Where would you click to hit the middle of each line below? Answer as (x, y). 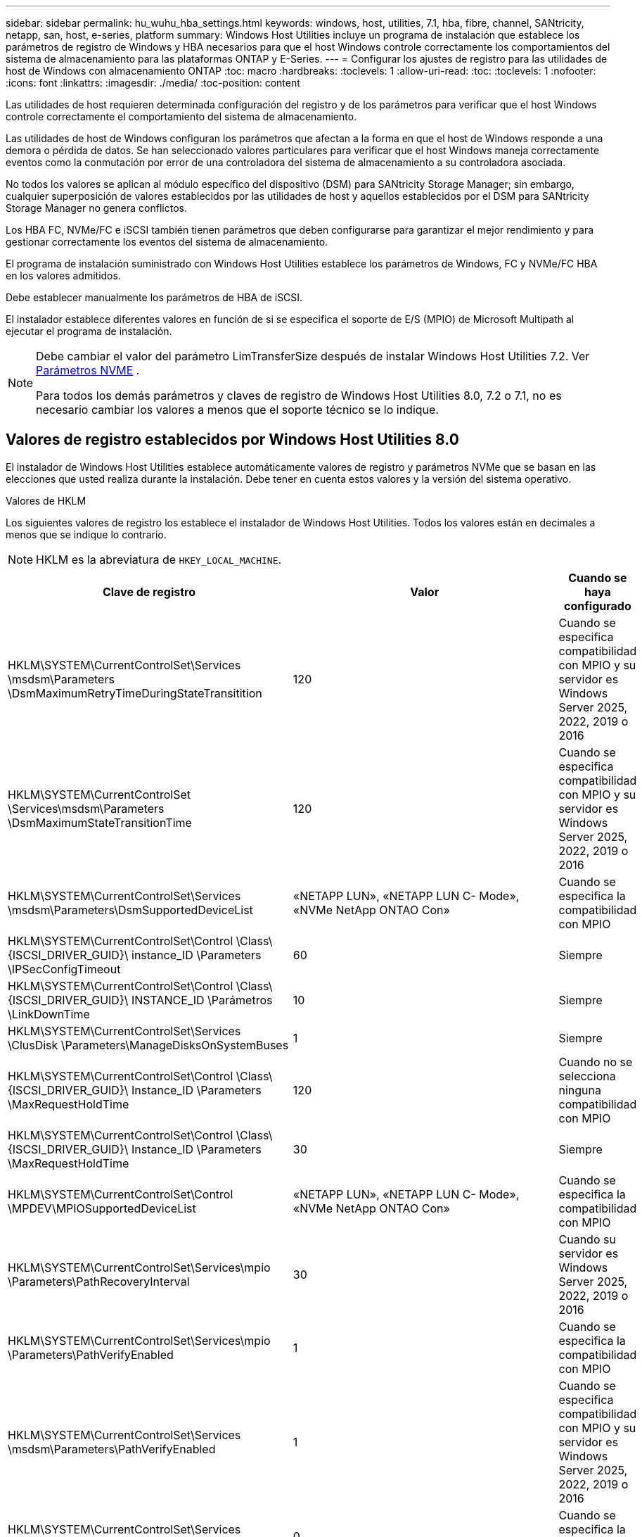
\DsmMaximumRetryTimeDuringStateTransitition (135, 693)
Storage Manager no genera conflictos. (96, 208)
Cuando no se (596, 1062)
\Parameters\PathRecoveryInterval (99, 1281)
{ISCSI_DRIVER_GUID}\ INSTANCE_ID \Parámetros (140, 1000)
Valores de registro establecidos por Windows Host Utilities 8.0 (232, 440)
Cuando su (587, 1239)
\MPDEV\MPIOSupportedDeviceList (102, 1208)
